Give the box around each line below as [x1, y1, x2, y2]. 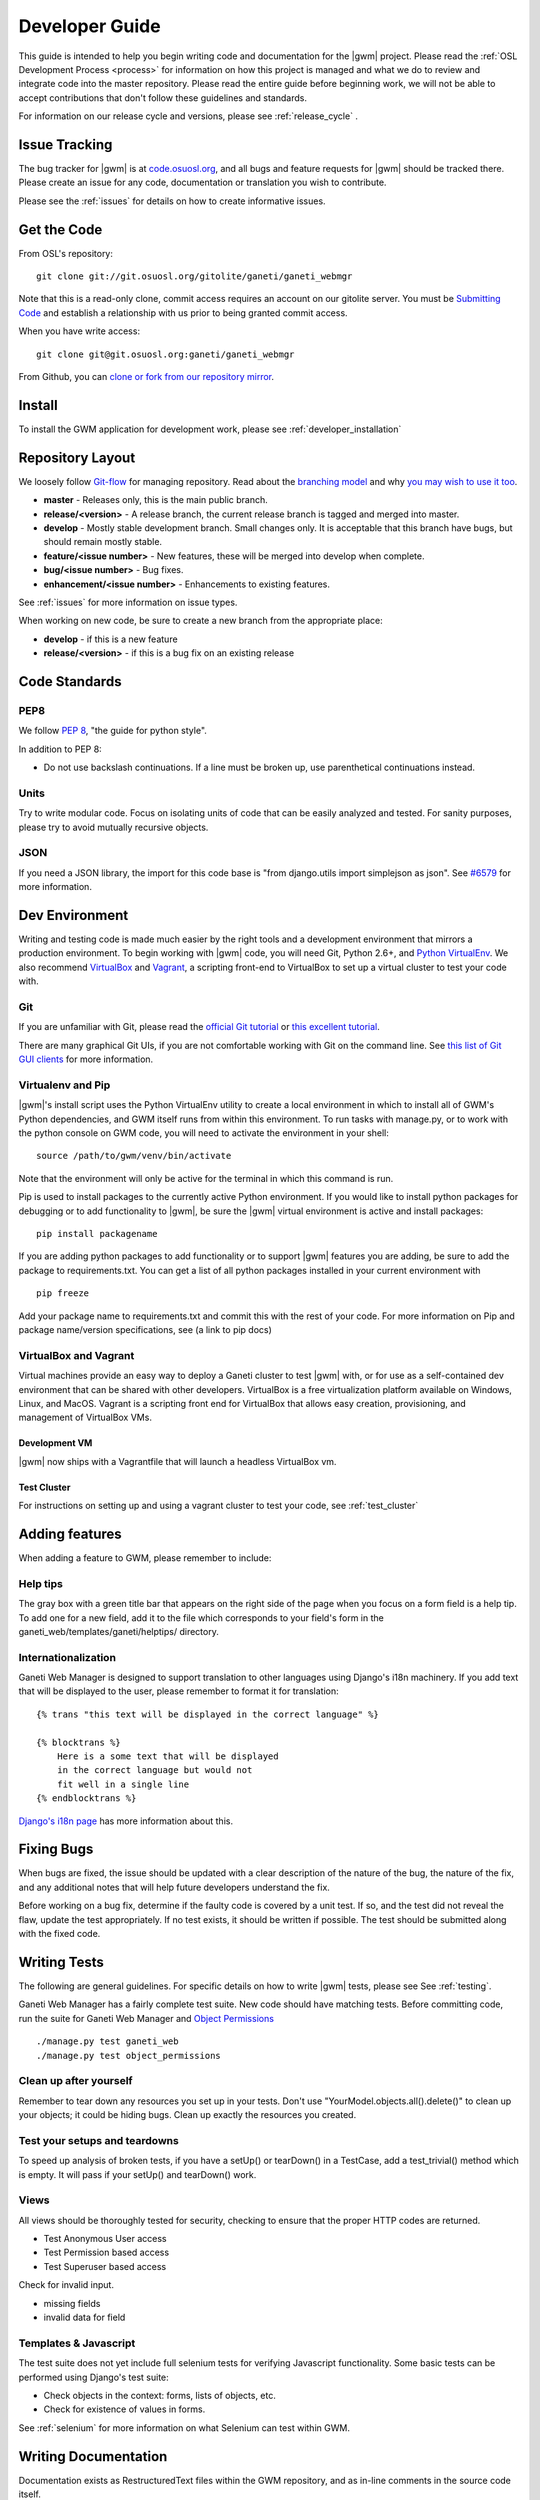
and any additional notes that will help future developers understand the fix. [18, 1881, 330, 1893]
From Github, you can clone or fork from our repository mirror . [18, 371, 275, 383]
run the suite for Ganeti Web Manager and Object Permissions [18, 2012, 275, 2024]
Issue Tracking [18, 136, 113, 153]
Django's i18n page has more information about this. [18, 1815, 234, 1827]
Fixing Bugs [18, 1841, 94, 1858]
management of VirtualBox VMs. [18, 1411, 152, 1424]
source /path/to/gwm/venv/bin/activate [36, 1150, 232, 1162]
